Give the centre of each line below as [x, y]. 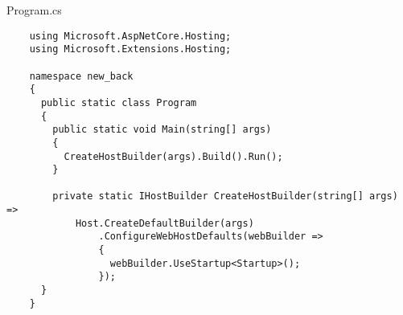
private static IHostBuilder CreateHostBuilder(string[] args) [225, 196]
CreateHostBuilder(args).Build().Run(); [173, 156]
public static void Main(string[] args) [162, 130]
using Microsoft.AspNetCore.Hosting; [130, 36]
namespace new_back [81, 76]
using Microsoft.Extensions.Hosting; [130, 49]
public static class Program [119, 102]
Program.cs [34, 10]
